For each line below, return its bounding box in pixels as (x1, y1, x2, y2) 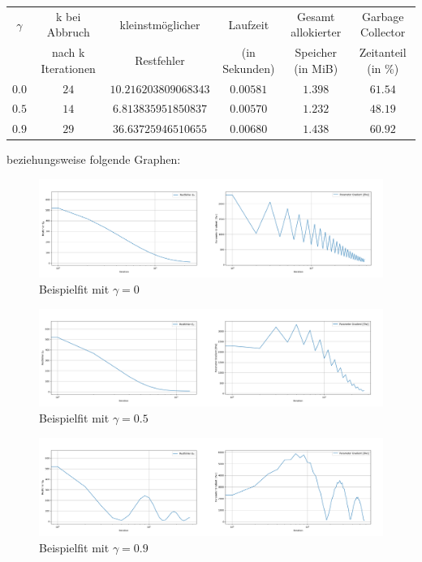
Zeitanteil (359, 44, 407, 61)
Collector (360, 24, 406, 41)
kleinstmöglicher (119, 15, 200, 32)
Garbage (361, 7, 404, 24)
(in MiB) (294, 59, 338, 76)
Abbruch (46, 24, 90, 41)
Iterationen (41, 59, 96, 76)
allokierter (291, 24, 342, 41)
